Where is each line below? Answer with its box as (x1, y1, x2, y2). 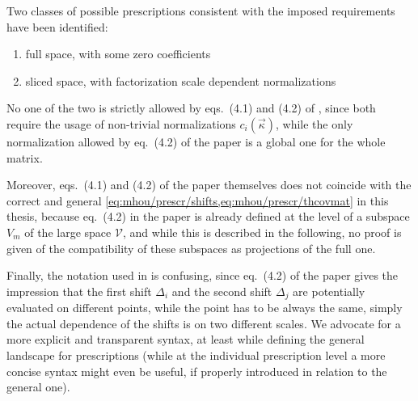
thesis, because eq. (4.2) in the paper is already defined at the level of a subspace (6, 208, 410, 225)
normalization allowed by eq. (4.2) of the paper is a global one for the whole (6, 133, 386, 150)
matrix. (6, 149, 43, 166)
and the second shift (171, 282, 272, 299)
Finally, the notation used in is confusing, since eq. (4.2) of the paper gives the (6, 267, 399, 284)
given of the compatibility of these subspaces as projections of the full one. (6, 239, 376, 256)
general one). (6, 378, 70, 395)
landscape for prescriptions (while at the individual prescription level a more (6, 346, 386, 363)
